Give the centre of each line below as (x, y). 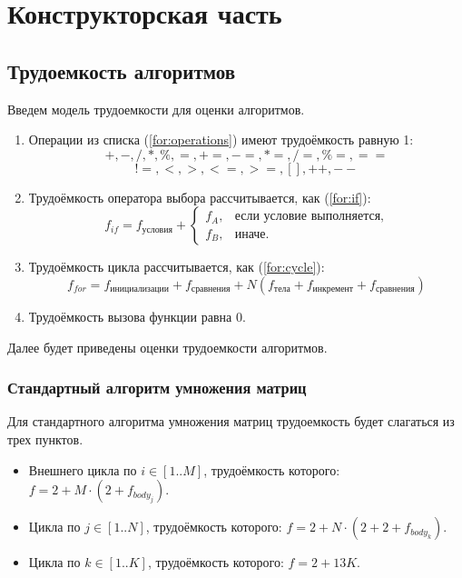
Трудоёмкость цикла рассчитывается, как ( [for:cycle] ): (177, 267)
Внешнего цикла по (83, 469)
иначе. (252, 234)
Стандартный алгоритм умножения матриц (157, 388)
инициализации (139, 289)
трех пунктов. (45, 438)
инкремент (333, 289)
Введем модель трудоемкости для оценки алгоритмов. (156, 109)
